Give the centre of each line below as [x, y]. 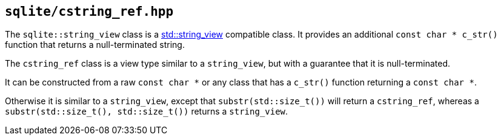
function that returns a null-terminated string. [95, 45]
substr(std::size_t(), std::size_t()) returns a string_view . [147, 112]
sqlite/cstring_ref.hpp [89, 12]
